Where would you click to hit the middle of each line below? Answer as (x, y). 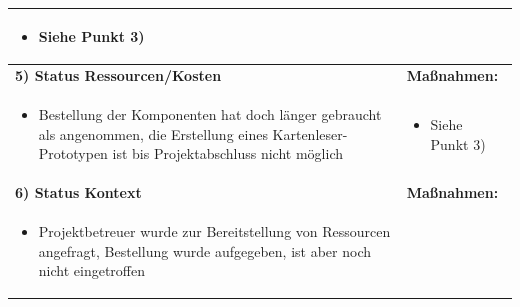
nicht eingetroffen (92, 270)
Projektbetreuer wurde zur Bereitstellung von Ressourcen (214, 231)
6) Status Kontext (78, 192)
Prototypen (73, 153)
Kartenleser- (310, 133)
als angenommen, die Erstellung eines (153, 133)
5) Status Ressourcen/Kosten (118, 75)
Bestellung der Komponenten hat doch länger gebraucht (210, 114)
